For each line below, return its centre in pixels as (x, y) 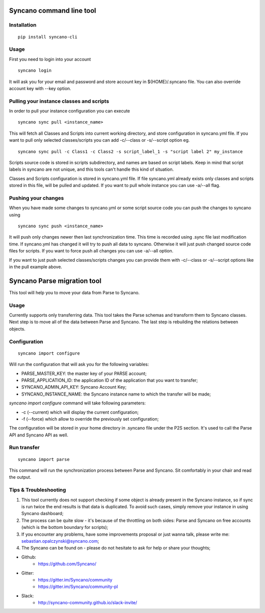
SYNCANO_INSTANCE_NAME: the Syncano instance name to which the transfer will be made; (116, 394)
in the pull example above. (36, 267)
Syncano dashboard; (42, 514)
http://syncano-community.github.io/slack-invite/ (88, 603)
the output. (20, 477)
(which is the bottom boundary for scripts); (65, 527)
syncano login (35, 71)
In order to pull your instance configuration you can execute (69, 111)
